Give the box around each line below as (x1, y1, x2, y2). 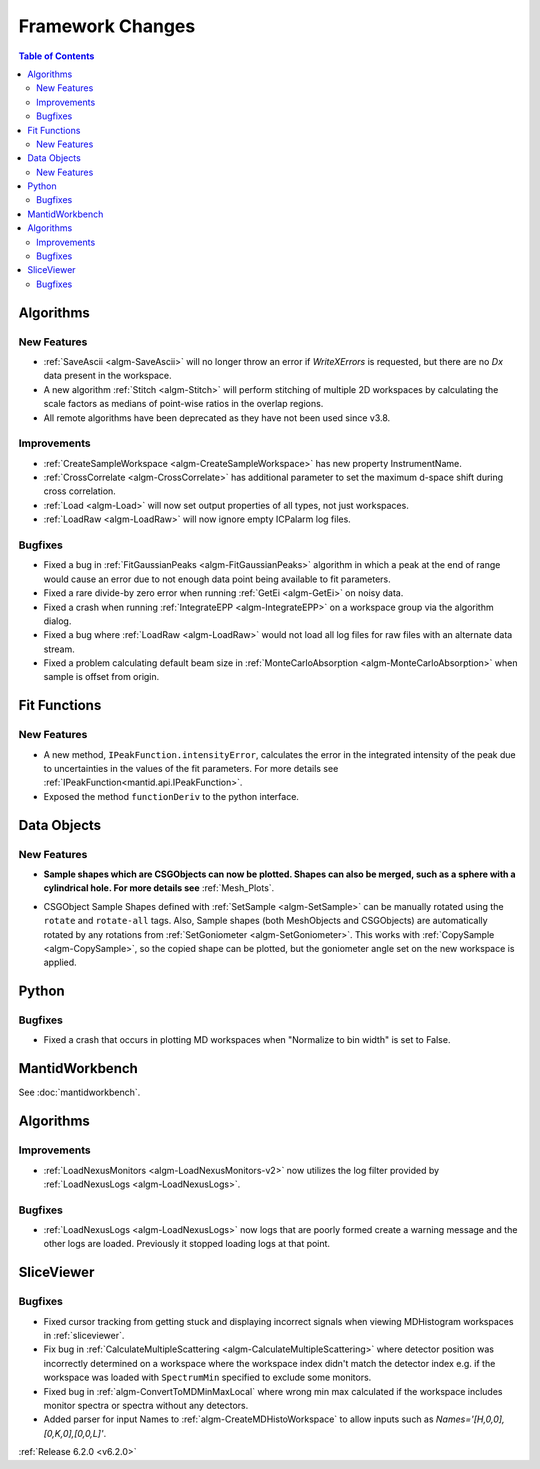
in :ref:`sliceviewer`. (43, 1330, 125, 1341)
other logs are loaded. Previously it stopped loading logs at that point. (43, 1238, 330, 1250)
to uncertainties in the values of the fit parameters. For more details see (43, 763, 339, 775)
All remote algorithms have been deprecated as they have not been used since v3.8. (43, 411, 391, 424)
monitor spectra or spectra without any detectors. (43, 1399, 249, 1411)
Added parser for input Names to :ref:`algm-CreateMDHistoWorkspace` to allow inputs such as (43, 1413, 434, 1425)
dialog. (43, 615, 72, 627)
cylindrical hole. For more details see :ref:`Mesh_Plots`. (43, 882, 275, 894)
